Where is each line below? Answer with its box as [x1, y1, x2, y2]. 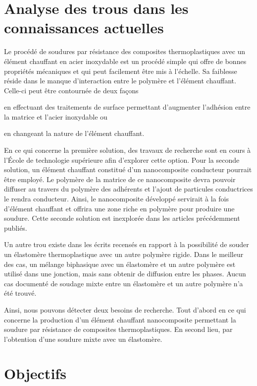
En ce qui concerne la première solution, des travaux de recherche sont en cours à [4, 145, 251, 155]
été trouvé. [4, 288, 37, 298]
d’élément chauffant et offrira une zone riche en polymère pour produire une [4, 203, 235, 213]
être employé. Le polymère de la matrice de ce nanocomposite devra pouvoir [4, 174, 236, 184]
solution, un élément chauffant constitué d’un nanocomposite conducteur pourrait [4, 164, 252, 175]
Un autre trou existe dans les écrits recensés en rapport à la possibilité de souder [4, 239, 249, 250]
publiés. [4, 222, 27, 233]
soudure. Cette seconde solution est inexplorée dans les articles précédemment [4, 213, 240, 223]
